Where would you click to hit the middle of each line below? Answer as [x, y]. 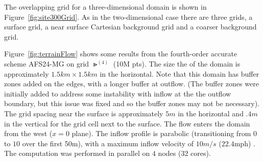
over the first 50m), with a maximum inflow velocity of [108, 143]
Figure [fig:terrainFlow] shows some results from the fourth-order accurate [121, 54]
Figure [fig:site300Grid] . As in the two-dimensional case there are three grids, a [128, 17]
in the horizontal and [211, 113]
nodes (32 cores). [184, 153]
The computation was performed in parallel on [77, 153]
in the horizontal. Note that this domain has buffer [180, 73]
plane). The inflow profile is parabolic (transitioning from [161, 133]
